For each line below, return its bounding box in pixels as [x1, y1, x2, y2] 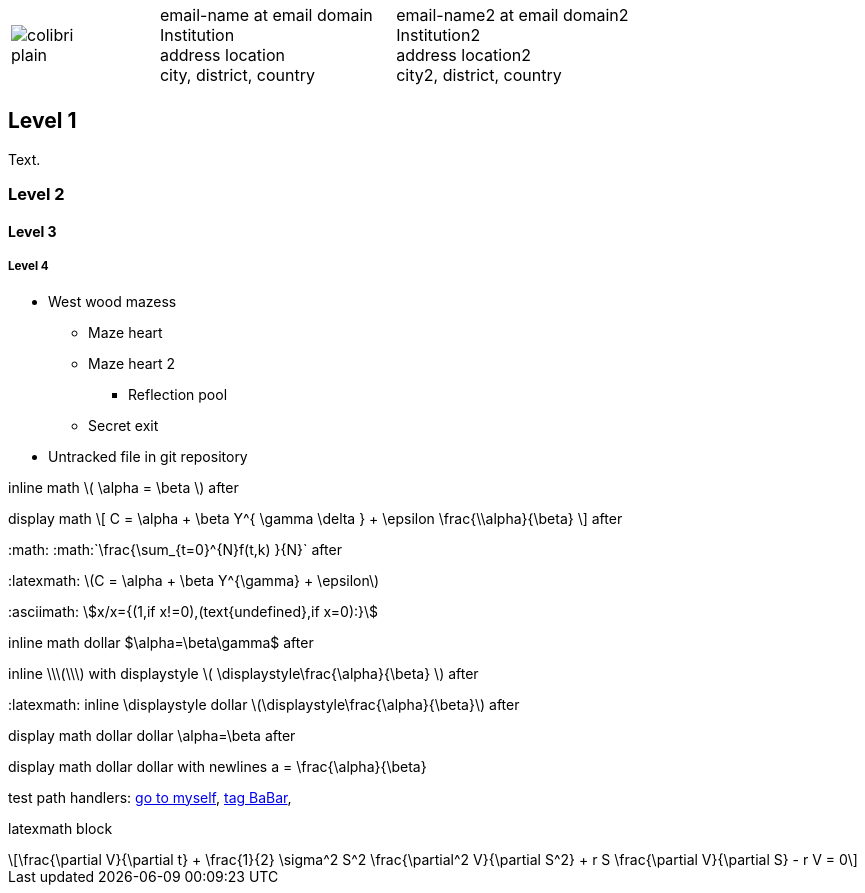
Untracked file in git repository [48, 447, 248, 465]
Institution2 [396, 25, 481, 45]
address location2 [396, 45, 531, 65]
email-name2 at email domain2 [396, 5, 629, 25]
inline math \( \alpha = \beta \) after [8, 478, 239, 496]
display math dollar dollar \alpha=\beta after [8, 726, 296, 744]
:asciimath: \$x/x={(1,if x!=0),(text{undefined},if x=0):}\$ [8, 602, 379, 620]
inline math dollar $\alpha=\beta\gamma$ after [8, 633, 314, 651]
